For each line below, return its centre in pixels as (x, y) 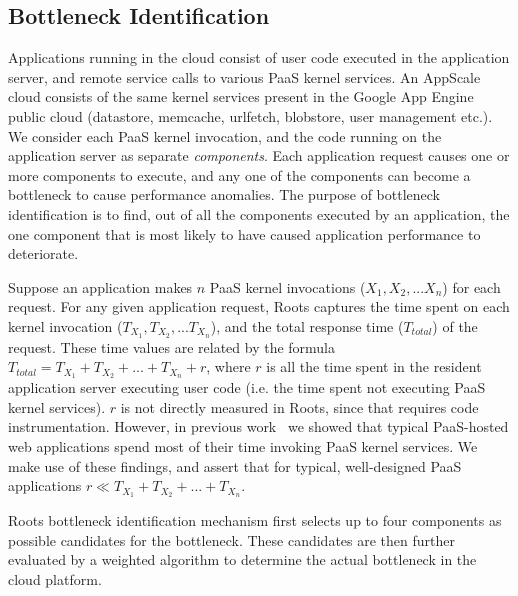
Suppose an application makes (100, 286)
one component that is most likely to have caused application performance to (244, 233)
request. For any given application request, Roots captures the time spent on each (259, 306)
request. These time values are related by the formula (172, 346)
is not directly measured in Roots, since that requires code (299, 406)
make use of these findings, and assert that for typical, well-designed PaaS (235, 465)
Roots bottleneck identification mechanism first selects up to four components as (255, 520)
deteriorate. (43, 253)
